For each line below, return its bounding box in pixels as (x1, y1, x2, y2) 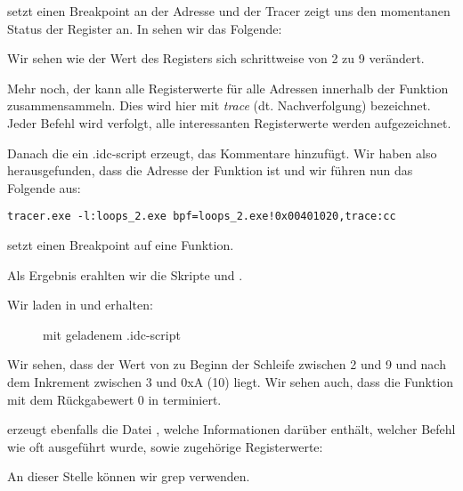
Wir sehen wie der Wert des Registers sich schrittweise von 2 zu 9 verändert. (7, 49, 425, 68)
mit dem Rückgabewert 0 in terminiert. (7, 390, 222, 408)
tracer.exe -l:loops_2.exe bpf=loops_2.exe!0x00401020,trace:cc (7, 210, 396, 223)
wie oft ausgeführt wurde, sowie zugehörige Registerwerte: (7, 437, 323, 455)
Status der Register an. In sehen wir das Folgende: (7, 19, 282, 37)
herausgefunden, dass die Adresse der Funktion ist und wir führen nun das (7, 161, 413, 180)
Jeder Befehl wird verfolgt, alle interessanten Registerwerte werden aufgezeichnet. (7, 113, 451, 132)
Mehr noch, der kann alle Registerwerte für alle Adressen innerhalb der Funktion (7, 78, 449, 97)
